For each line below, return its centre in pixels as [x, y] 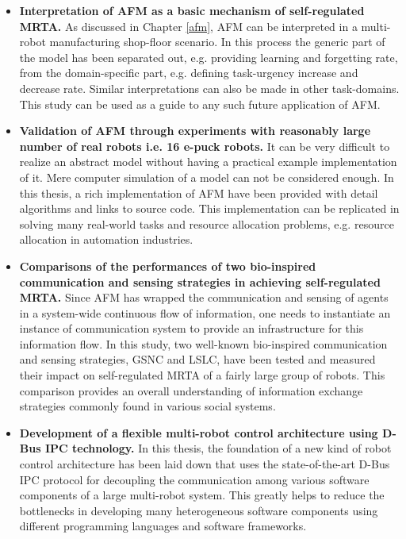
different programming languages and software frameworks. [163, 526]
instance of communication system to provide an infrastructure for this [192, 328]
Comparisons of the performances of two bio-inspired [168, 266]
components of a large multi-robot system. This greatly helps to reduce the [202, 495]
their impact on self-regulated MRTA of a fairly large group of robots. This [202, 375]
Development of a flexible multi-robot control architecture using [199, 432]
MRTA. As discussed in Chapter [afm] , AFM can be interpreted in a [188, 26]
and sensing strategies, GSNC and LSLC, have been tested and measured [197, 359]
